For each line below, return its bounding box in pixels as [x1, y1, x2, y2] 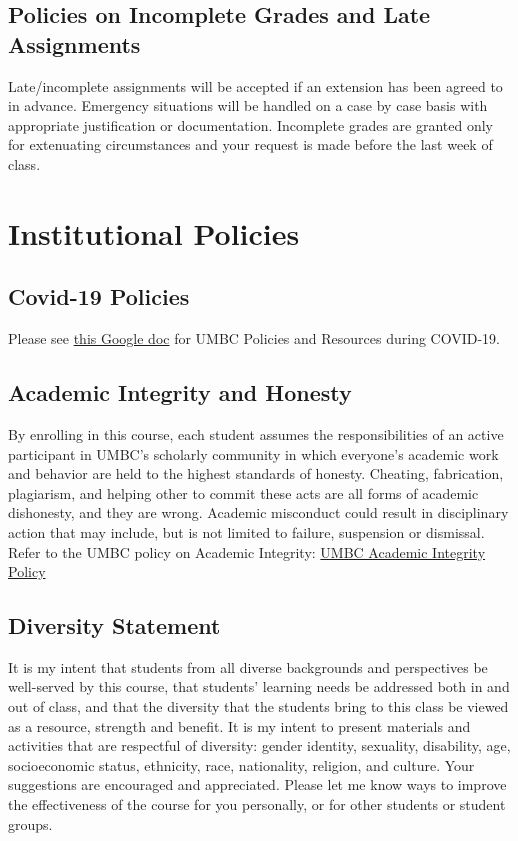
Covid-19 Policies [8, 281, 190, 312]
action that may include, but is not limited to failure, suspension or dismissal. [8, 521, 485, 542]
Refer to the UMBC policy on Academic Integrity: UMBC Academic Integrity [8, 541, 486, 562]
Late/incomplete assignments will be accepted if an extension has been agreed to [8, 75, 503, 96]
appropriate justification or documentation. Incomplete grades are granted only [8, 114, 493, 135]
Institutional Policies [8, 212, 300, 253]
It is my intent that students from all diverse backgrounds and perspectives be [8, 656, 488, 677]
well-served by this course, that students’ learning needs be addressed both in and [8, 676, 510, 697]
